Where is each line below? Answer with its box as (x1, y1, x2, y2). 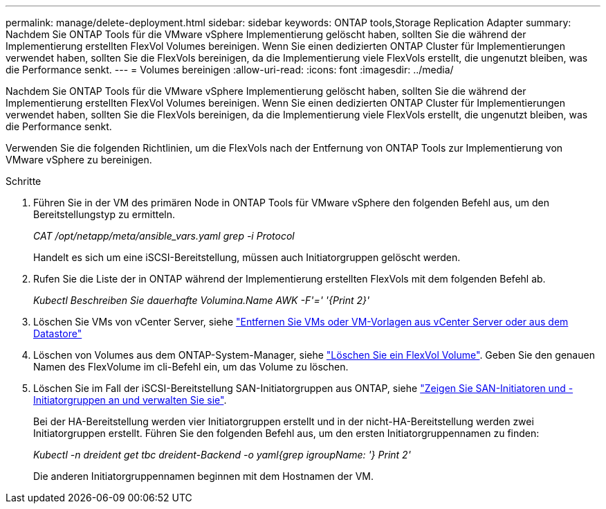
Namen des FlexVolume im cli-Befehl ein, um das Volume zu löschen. (33, 361, 349, 373)
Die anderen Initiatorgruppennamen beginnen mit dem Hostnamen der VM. (33, 470, 374, 482)
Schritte (6, 175, 42, 187)
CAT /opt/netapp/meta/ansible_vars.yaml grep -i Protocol (33, 230, 295, 242)
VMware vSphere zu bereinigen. (6, 154, 152, 166)
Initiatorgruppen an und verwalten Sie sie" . (33, 394, 227, 406)
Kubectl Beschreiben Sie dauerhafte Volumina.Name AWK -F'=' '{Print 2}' (33, 294, 370, 306)
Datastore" (33, 328, 82, 339)
